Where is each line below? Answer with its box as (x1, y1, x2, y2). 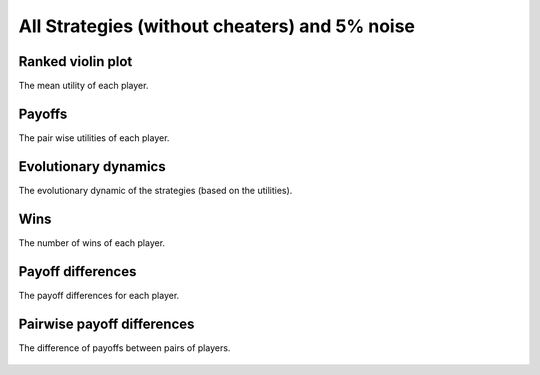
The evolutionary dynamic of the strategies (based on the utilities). (18, 184, 293, 196)
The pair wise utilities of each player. (18, 131, 170, 144)
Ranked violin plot (18, 53, 133, 70)
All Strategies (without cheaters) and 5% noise (18, 15, 415, 37)
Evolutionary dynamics (18, 158, 166, 175)
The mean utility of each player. (18, 80, 149, 92)
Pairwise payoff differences (18, 315, 195, 332)
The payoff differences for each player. (18, 289, 180, 301)
